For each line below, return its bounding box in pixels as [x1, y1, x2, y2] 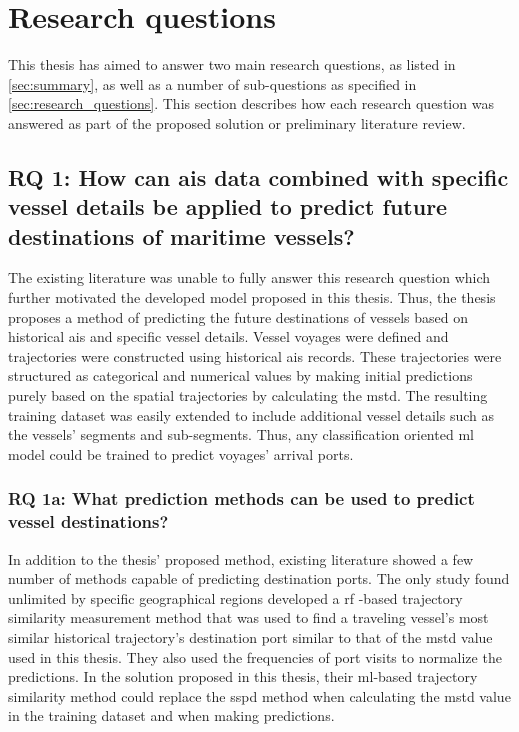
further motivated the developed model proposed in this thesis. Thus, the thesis [8, 287, 496, 308]
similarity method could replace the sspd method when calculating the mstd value [8, 685, 511, 706]
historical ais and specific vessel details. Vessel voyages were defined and [8, 326, 449, 347]
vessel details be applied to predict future [8, 191, 448, 222]
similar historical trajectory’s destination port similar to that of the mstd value [8, 626, 493, 647]
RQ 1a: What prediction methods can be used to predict [8, 486, 475, 511]
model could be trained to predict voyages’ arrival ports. [8, 443, 354, 464]
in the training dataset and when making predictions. [8, 705, 335, 726]
